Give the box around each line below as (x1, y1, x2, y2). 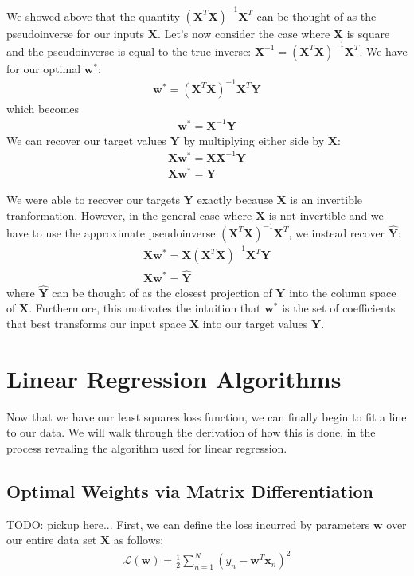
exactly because (197, 191, 273, 208)
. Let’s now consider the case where (157, 25, 330, 41)
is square (346, 25, 390, 41)
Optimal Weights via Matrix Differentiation (6, 478, 374, 503)
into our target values (202, 315, 308, 331)
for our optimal (6, 60, 81, 76)
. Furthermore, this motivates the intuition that (29, 300, 261, 316)
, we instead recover (288, 224, 385, 241)
